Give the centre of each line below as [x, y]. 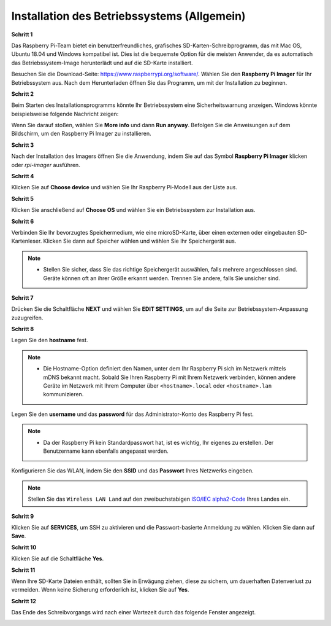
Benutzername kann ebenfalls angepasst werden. [106, 451]
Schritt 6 [23, 221]
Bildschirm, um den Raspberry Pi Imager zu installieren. [81, 134]
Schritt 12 [24, 601]
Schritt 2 [22, 94]
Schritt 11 [23, 570]
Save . [19, 536]
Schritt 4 [23, 176]
